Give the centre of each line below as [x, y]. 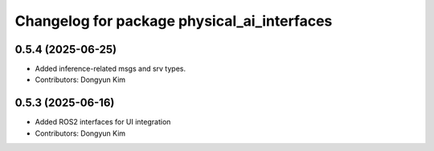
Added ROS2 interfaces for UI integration [103, 122]
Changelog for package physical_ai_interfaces [174, 21]
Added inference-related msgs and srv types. [111, 69]
